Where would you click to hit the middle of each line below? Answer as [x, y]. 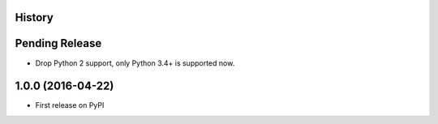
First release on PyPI [70, 105]
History [34, 17]
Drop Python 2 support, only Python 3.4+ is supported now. [135, 63]
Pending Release [58, 43]
